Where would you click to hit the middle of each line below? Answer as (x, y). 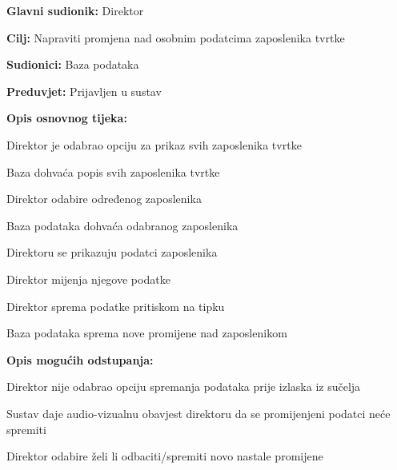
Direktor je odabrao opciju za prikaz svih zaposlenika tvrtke (154, 144)
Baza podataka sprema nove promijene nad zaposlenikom (147, 333)
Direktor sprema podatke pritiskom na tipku (116, 306)
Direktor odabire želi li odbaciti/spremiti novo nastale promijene (165, 456)
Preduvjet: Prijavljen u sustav (84, 91)
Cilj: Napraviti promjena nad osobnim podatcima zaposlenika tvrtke (176, 37)
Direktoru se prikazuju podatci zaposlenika (112, 252)
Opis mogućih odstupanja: (80, 359)
